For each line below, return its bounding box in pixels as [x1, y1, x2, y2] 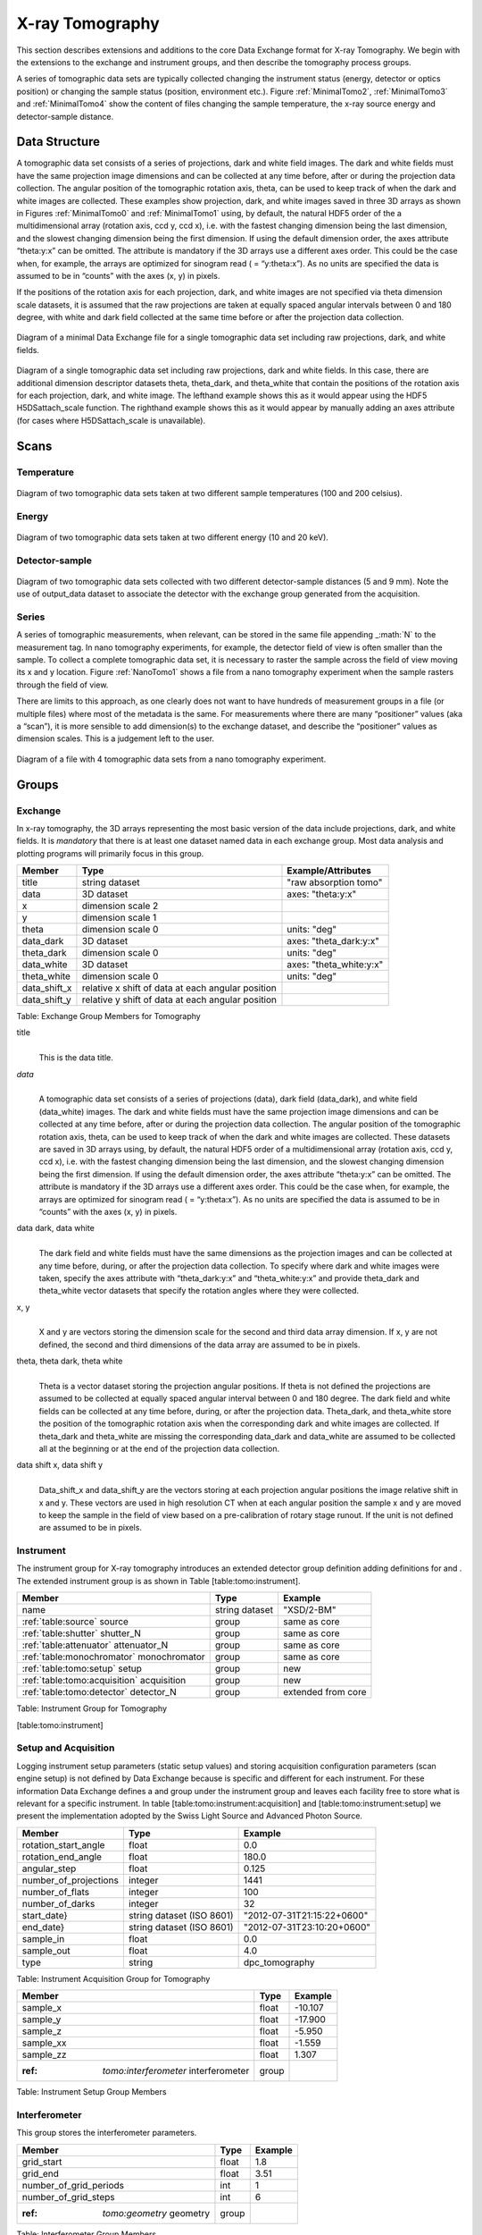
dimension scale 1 [81, 912, 157, 924]
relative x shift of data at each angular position [81, 982, 277, 994]
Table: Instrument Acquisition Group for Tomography [16, 1973, 211, 1984]
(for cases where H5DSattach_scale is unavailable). [16, 415, 206, 426]
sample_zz [21, 2048, 67, 2061]
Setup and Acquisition [16, 1742, 115, 1754]
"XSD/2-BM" [282, 1604, 337, 1616]
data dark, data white [16, 1223, 96, 1234]
